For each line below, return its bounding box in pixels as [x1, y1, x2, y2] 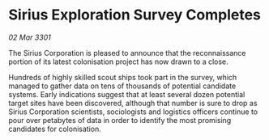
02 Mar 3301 [8, 32, 51, 42]
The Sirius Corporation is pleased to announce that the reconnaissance [8, 48, 246, 57]
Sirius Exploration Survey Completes [8, 6, 262, 24]
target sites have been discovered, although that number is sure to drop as [8, 98, 258, 108]
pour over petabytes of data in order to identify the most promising [8, 115, 232, 125]
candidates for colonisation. [8, 124, 101, 134]
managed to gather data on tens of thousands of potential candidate [8, 81, 237, 91]
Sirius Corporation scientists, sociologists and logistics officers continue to [8, 107, 258, 117]
